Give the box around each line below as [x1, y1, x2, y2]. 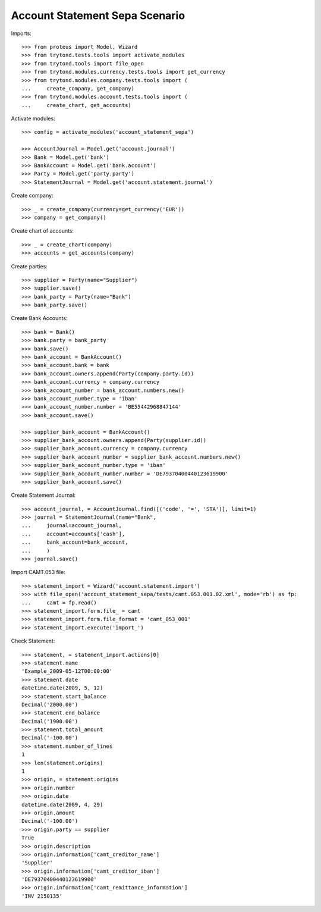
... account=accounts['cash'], [21, 530, 125, 537]
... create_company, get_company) [21, 85, 135, 92]
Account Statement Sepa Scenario [11, 9, 185, 22]
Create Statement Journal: [11, 491, 75, 499]
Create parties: [11, 262, 48, 270]
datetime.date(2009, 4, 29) [21, 801, 103, 808]
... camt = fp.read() [21, 599, 97, 606]
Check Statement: [11, 637, 55, 645]
